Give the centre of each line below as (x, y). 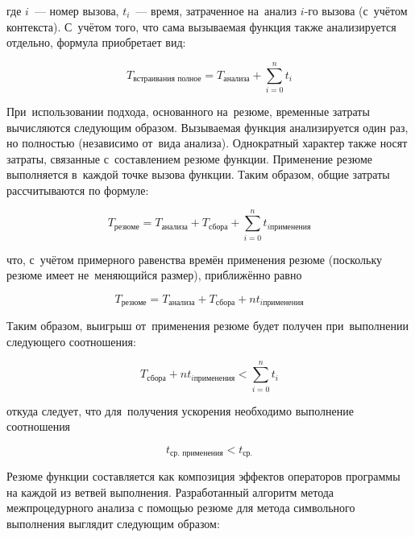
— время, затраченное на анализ (216, 10)
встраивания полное (167, 79)
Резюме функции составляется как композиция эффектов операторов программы (203, 476)
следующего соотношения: (71, 341)
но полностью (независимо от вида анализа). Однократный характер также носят (207, 143)
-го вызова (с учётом (356, 10)
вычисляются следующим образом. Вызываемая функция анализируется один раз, (207, 127)
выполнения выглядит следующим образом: (113, 523)
